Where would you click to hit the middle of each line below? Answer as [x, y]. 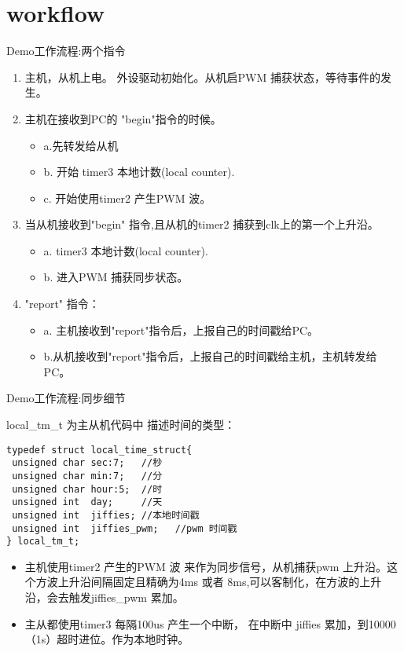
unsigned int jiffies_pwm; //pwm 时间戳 [125, 528]
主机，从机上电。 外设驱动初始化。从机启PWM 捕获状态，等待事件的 [202, 77]
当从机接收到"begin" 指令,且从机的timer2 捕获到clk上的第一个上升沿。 [202, 224]
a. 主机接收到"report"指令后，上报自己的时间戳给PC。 [181, 330]
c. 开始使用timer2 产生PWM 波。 [127, 198]
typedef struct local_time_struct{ [99, 450]
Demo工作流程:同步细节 [66, 398]
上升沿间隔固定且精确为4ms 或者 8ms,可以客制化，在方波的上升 [220, 582]
